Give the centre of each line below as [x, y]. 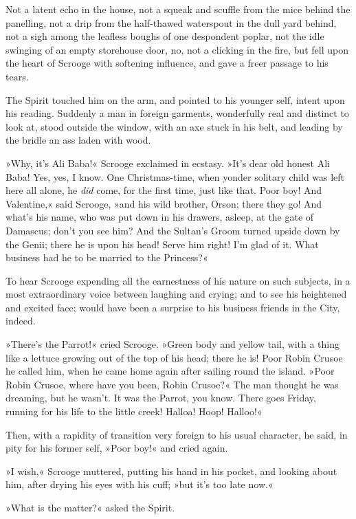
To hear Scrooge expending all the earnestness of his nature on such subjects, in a [178, 280]
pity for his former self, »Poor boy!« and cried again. [117, 448]
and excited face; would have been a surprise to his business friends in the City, [173, 307]
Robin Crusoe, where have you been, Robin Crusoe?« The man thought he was [172, 384]
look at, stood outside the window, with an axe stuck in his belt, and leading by [174, 126]
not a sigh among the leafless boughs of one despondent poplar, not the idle [165, 36]
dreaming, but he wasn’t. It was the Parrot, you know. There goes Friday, [161, 398]
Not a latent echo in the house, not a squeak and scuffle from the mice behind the [178, 9]
